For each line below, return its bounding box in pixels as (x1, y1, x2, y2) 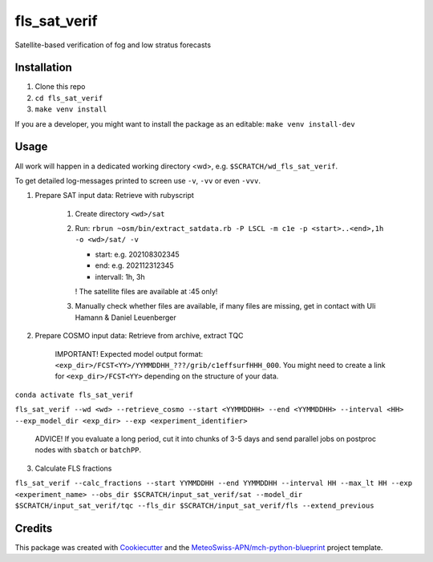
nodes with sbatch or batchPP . (34, 445, 142, 455)
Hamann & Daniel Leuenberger (75, 313, 176, 322)
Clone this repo (34, 82, 86, 91)
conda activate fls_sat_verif (14, 390, 134, 399)
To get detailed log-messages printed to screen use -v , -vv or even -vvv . (14, 176, 261, 185)
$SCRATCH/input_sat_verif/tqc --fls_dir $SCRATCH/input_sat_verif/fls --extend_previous (14, 501, 374, 510)
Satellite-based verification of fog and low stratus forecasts (14, 40, 212, 50)
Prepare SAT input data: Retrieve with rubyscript (34, 191, 194, 200)
